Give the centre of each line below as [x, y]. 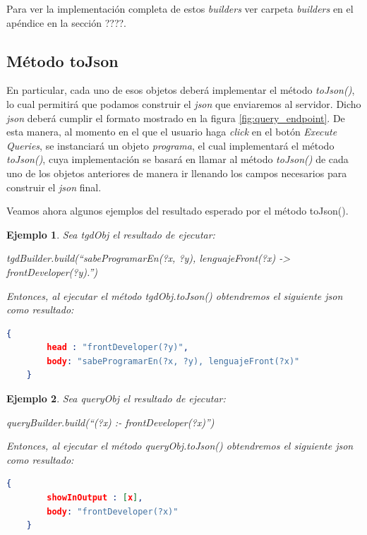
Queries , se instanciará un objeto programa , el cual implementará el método [170, 145]
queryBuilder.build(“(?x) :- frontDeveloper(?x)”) [110, 422]
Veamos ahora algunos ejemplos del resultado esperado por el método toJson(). [178, 211]
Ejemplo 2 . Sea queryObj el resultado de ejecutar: [116, 398]
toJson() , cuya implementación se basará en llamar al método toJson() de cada [178, 159]
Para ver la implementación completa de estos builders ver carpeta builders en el [180, 8]
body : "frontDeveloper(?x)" [113, 511]
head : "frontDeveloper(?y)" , [118, 348]
